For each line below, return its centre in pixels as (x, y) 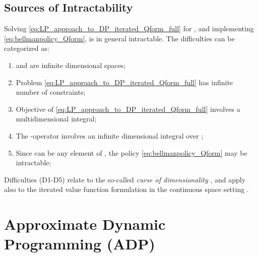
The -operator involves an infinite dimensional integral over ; (110, 135)
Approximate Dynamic (85, 224)
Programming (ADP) (80, 244)
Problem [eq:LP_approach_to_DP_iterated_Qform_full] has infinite (124, 82)
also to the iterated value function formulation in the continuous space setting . (126, 189)
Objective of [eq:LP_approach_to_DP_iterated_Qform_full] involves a (128, 109)
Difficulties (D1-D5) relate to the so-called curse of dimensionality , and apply (125, 179)
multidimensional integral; (56, 119)
